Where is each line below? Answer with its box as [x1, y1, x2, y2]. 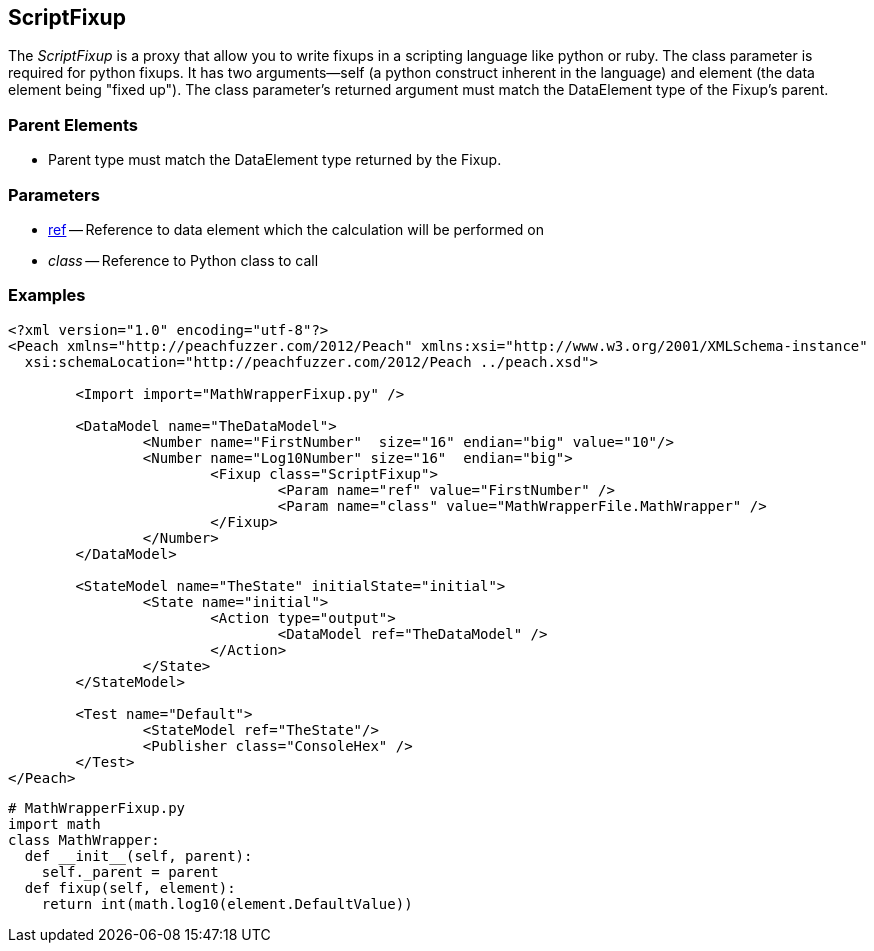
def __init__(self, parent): [24, 847, 253, 864]
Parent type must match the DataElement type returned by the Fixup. [48, 151, 502, 169]
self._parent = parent [41, 863, 219, 880]
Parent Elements [8, 114, 138, 135]
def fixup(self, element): [24, 879, 236, 896]
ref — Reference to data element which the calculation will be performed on [48, 220, 545, 238]
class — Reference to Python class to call [48, 251, 319, 269]
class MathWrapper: [8, 831, 160, 848]
